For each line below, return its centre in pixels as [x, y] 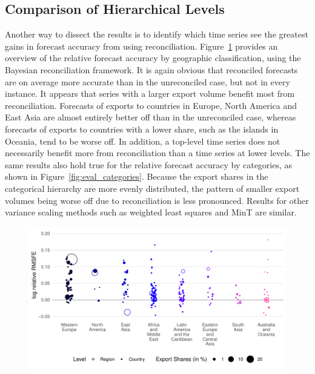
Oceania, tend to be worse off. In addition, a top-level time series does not [143, 141]
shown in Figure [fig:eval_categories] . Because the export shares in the [137, 176]
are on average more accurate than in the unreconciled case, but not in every [148, 81]
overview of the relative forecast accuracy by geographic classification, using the [153, 58]
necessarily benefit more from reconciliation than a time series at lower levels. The [157, 153]
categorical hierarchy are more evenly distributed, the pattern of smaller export [152, 188]
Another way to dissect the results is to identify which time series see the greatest [157, 34]
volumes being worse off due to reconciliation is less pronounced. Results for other [157, 200]
